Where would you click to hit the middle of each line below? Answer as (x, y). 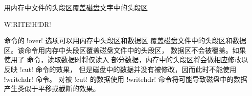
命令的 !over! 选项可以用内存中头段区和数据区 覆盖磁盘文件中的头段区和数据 (125, 40)
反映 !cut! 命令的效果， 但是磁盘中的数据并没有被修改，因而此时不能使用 (120, 69)
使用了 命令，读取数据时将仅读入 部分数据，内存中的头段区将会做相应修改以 (126, 60)
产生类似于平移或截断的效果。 (52, 88)
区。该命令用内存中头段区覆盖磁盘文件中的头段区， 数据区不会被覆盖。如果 (125, 50)
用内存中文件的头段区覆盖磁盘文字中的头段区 (76, 7)
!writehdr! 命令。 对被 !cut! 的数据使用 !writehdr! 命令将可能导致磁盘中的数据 (126, 79)
